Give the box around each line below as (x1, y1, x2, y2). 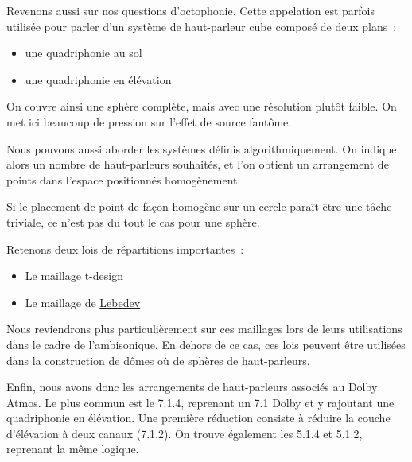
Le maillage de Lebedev (25, 293, 141, 310)
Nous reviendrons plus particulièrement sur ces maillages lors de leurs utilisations (6, 320, 402, 337)
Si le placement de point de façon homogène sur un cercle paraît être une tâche (6, 198, 392, 215)
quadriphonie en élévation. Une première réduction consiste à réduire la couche (6, 410, 391, 426)
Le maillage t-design (25, 267, 123, 284)
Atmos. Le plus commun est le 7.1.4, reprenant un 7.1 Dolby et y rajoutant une (6, 394, 395, 410)
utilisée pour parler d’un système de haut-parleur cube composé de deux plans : (6, 17, 397, 34)
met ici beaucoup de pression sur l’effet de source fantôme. (6, 113, 292, 130)
